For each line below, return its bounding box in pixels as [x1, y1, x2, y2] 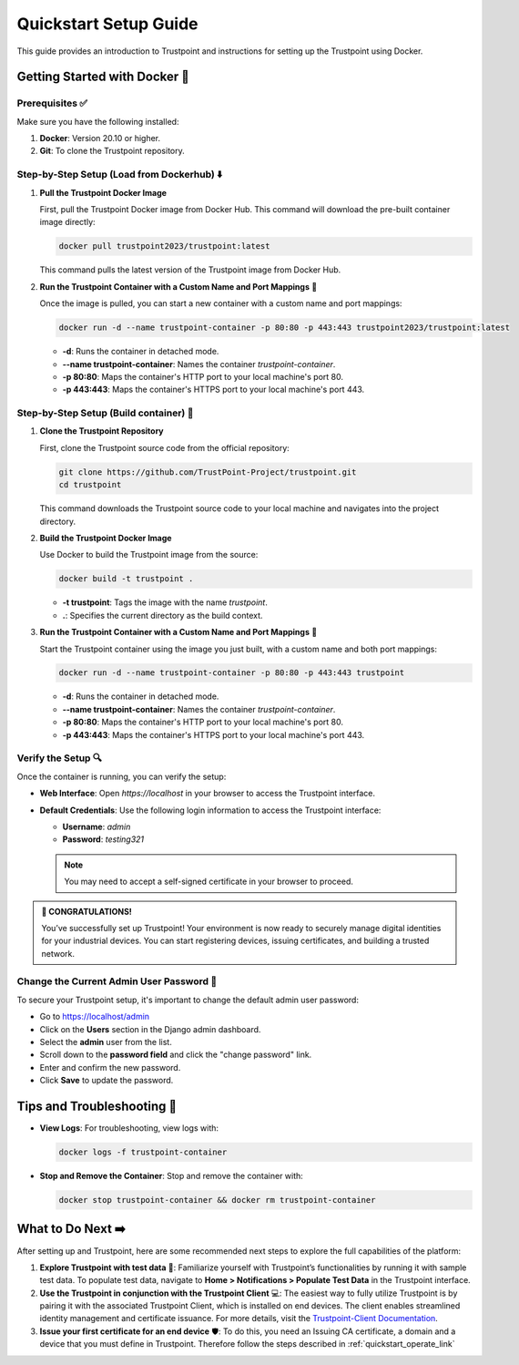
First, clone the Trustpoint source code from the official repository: [39, 442, 290, 453]
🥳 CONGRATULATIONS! [41, 906, 132, 917]
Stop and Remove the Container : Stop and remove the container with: [39, 1171, 304, 1182]
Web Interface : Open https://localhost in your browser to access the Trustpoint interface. [39, 788, 376, 799]
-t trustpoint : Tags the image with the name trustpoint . [62, 597, 269, 608]
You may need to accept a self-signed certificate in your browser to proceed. [64, 876, 354, 888]
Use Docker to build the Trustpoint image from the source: [39, 549, 259, 560]
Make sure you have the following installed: [16, 116, 179, 127]
